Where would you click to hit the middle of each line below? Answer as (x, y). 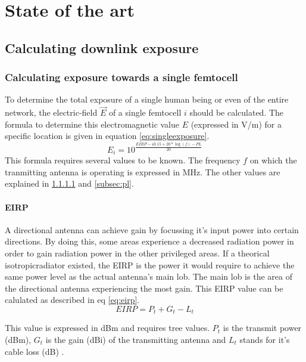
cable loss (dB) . (35, 351)
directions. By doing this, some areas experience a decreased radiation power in (149, 241)
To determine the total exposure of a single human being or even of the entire (147, 99)
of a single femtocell (145, 112)
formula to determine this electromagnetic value (92, 124)
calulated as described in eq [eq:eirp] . (72, 300)
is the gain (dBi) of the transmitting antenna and (136, 339)
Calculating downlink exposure (102, 47)
